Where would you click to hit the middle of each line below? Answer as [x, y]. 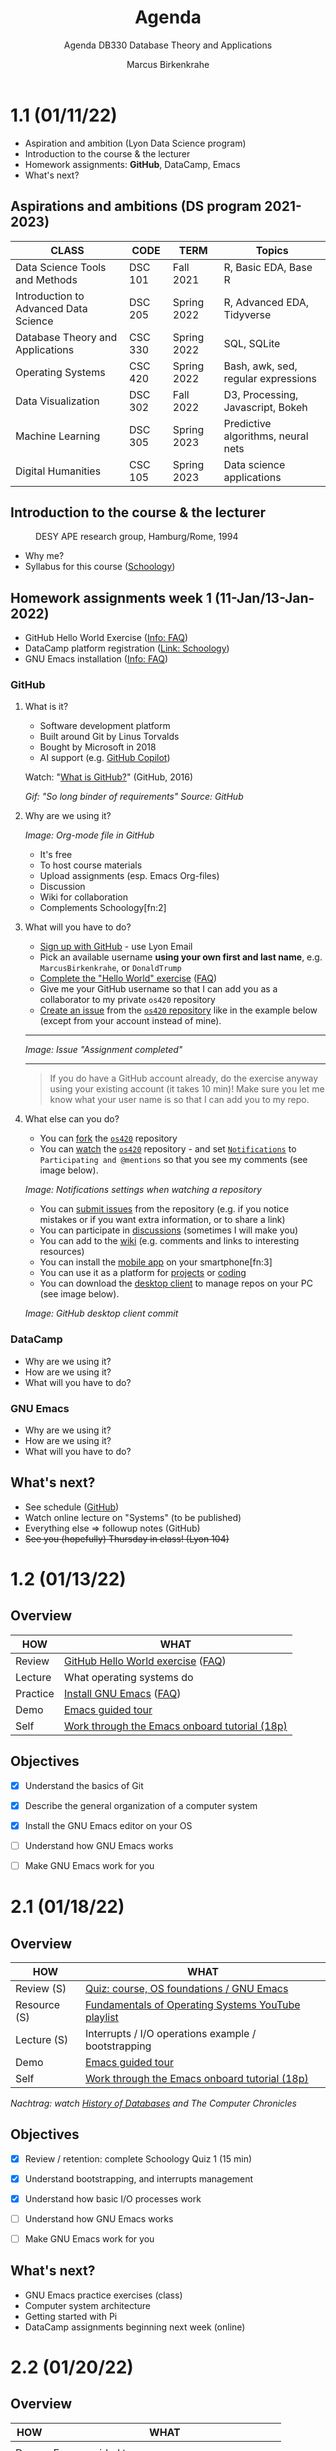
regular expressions [270, 378]
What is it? [46, 707]
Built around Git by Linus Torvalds [109, 737]
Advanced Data [51, 308]
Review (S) [41, 1988]
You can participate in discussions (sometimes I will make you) [169, 1230]
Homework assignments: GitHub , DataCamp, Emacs [132, 164]
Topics [272, 250]
